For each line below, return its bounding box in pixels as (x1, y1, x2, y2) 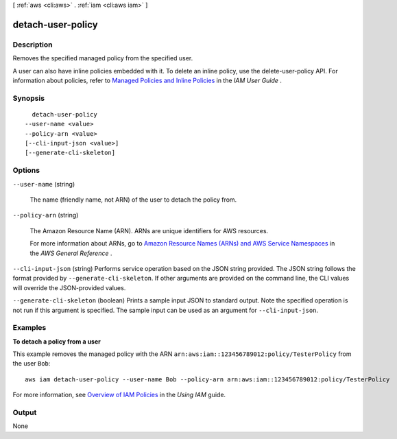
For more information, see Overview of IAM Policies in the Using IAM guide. (12, 391, 226, 399)
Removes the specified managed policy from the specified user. (12, 54, 193, 62)
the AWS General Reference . (29, 249, 112, 257)
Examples (12, 323, 47, 333)
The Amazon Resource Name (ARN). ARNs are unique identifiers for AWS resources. (29, 226, 269, 235)
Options (12, 165, 40, 175)
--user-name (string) (12, 180, 75, 188)
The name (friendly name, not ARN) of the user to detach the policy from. (29, 195, 237, 204)
